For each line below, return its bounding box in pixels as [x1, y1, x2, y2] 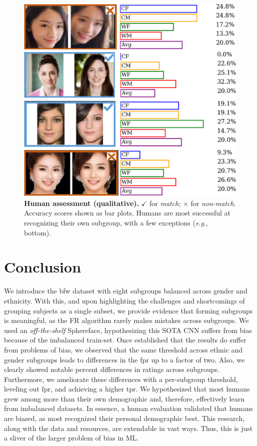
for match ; [149, 197, 181, 208]
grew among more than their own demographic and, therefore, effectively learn [4, 393, 244, 403]
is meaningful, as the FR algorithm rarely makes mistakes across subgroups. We [4, 315, 249, 325]
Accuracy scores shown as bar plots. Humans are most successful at [24, 207, 231, 218]
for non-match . [190, 197, 236, 208]
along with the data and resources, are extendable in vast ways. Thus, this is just [4, 422, 253, 433]
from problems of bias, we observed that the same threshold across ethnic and [4, 344, 243, 354]
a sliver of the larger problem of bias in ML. [4, 432, 139, 443]
